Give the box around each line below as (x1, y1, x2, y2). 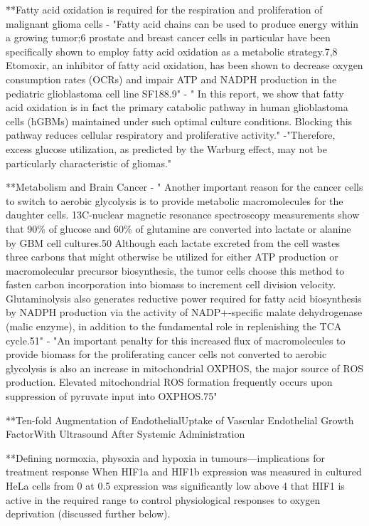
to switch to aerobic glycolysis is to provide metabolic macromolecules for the (6, 193, 343, 208)
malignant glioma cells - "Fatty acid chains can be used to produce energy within (6, 16, 359, 31)
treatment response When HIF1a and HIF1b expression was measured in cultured (6, 464, 362, 479)
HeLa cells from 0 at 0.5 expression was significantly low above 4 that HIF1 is (6, 478, 345, 493)
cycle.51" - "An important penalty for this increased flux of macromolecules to (6, 332, 346, 347)
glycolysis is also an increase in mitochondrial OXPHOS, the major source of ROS (6, 360, 364, 375)
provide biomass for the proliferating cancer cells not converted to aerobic (6, 347, 327, 362)
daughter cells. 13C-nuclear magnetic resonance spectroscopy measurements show (6, 207, 360, 222)
